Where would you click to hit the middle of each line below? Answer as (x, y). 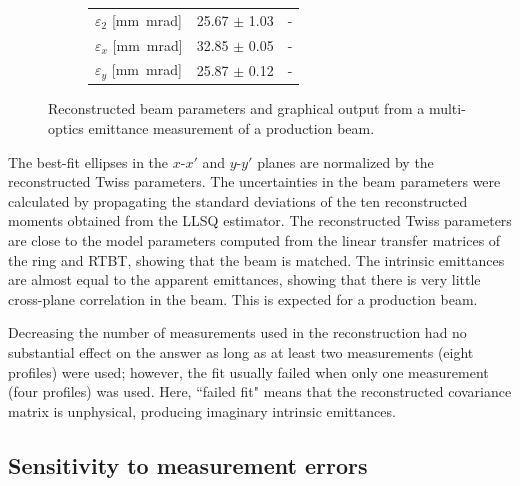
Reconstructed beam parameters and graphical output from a (236, 108)
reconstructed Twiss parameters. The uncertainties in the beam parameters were (254, 181)
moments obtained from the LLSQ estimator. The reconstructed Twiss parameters (260, 220)
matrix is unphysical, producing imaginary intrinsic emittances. (202, 410)
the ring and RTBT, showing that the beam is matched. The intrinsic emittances (256, 259)
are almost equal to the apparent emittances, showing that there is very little (244, 279)
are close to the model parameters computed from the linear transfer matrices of (254, 239)
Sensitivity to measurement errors (188, 464)
